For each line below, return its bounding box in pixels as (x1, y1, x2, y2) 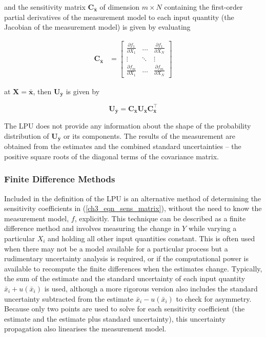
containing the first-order (164, 2, 243, 12)
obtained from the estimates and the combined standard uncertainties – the (4, 141, 241, 152)
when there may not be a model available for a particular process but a (4, 243, 228, 254)
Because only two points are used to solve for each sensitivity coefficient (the (4, 303, 245, 314)
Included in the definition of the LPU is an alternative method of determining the (4, 193, 261, 203)
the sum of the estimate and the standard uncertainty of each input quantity (4, 273, 245, 284)
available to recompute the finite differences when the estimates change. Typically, (4, 263, 262, 273)
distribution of (4, 130, 49, 141)
